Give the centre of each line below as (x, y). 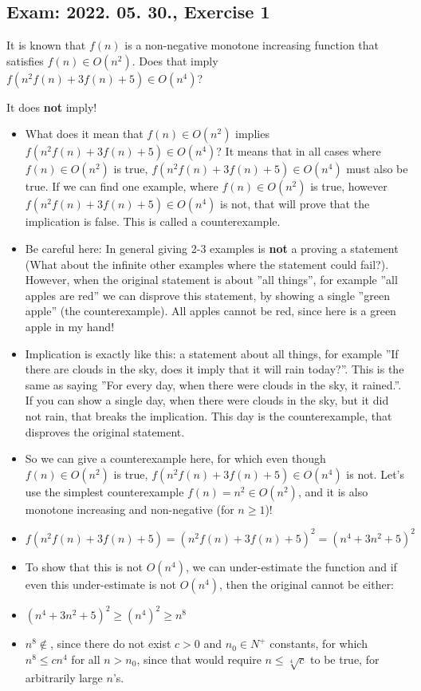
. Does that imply (175, 60)
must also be (377, 169)
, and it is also (333, 491)
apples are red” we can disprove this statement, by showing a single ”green (207, 295)
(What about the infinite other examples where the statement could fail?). (207, 264)
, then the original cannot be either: (307, 584)
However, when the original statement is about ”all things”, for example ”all (211, 280)
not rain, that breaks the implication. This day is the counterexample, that (209, 415)
